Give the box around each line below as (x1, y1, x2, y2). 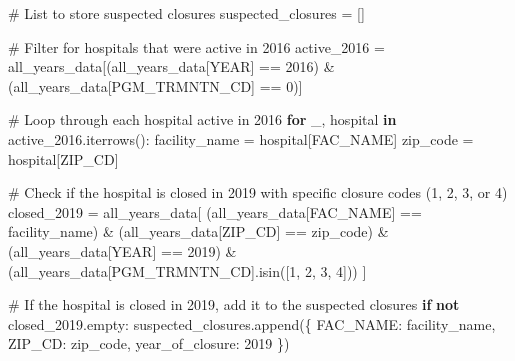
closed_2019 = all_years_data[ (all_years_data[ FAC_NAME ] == (8, 201, 422, 222)
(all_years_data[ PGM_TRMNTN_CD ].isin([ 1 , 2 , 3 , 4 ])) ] (8, 260, 367, 281)
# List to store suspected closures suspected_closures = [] (8, 3, 365, 23)
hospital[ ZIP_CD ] (8, 148, 119, 169)
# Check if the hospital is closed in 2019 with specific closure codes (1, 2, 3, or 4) (8, 182, 508, 203)
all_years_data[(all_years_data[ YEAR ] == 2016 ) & (8, 56, 335, 77)
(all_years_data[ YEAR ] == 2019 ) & (8, 240, 237, 261)
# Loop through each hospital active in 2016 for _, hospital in (8, 109, 397, 130)
